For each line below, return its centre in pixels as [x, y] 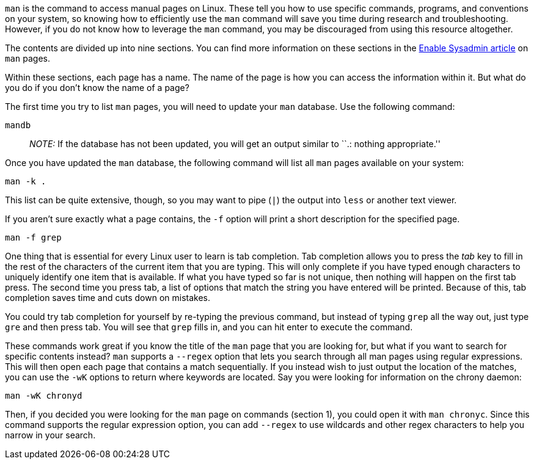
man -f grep [33, 237]
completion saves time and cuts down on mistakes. [108, 298]
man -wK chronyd [44, 396]
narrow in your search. [50, 435]
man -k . [26, 181]
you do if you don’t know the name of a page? [97, 88]
